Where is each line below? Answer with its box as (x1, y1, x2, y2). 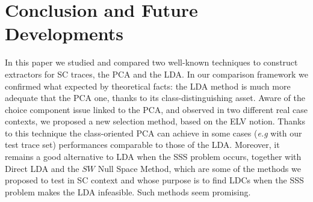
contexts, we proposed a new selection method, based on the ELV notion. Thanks (5, 115, 305, 127)
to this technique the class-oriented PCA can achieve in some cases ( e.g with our (5, 126, 302, 139)
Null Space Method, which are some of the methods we (98, 162, 301, 174)
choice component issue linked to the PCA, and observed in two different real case (5, 103, 308, 115)
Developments (5, 21, 124, 46)
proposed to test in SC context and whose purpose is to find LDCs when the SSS (5, 174, 304, 186)
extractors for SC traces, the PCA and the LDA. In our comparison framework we (5, 67, 308, 80)
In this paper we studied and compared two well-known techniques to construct (5, 56, 298, 69)
